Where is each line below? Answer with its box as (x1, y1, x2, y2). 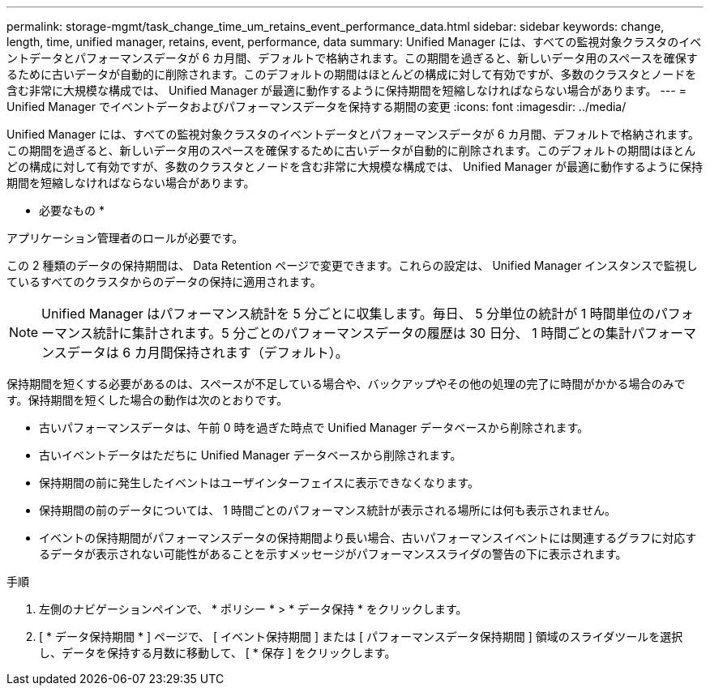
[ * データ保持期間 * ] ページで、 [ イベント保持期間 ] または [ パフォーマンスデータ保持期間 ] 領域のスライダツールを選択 (39, 630, 683, 643)
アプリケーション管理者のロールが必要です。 (6, 231, 244, 245)
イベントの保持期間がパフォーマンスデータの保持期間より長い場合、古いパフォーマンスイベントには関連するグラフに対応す (39, 531, 697, 545)
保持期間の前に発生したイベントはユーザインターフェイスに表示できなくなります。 (39, 476, 480, 489)
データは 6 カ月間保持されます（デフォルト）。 (66, 344, 349, 361)
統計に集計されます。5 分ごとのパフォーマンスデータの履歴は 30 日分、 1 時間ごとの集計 (92, 325, 631, 341)
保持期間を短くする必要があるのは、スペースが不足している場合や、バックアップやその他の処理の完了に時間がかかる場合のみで (6, 377, 686, 391)
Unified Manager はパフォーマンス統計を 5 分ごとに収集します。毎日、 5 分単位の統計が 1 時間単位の (41, 305, 655, 322)
